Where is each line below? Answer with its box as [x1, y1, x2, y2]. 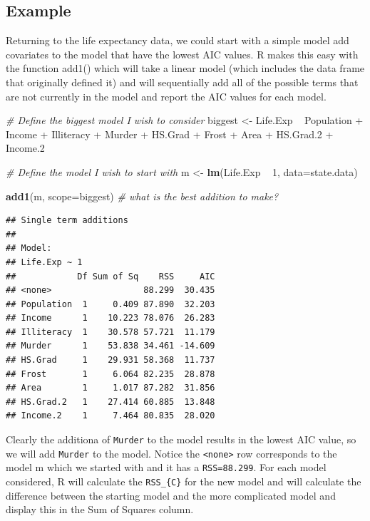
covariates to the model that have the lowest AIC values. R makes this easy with [6, 46, 359, 61]
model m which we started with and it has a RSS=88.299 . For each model [6, 460, 327, 475]
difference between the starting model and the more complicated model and [6, 488, 336, 502]
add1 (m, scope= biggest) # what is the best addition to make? [6, 188, 279, 203]
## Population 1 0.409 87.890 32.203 [6, 299, 215, 309]
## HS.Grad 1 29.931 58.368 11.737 [6, 355, 215, 366]
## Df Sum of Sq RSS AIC [6, 271, 215, 282]
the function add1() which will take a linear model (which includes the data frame [6, 61, 365, 76]
